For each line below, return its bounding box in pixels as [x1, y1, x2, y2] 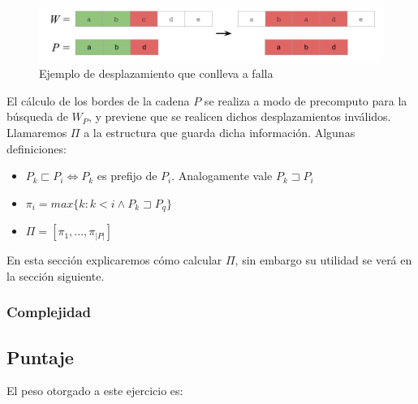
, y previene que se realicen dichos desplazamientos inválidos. [88, 108, 391, 125]
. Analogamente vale [171, 167, 273, 184]
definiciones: [6, 140, 67, 157]
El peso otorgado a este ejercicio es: [6, 382, 183, 399]
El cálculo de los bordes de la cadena [6, 92, 190, 109]
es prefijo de [97, 167, 157, 184]
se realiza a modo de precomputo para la [204, 92, 407, 109]
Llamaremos [6, 123, 67, 140]
